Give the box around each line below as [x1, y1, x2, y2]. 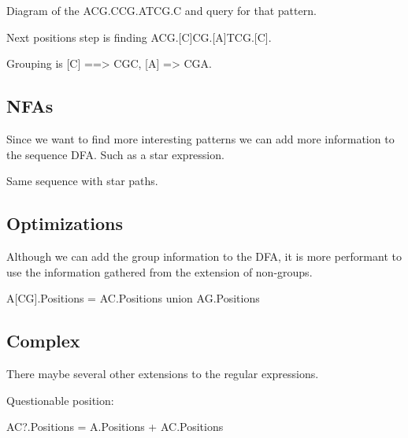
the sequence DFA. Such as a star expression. [6, 146, 224, 162]
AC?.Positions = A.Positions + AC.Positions [6, 418, 224, 435]
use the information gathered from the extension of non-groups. [6, 263, 313, 280]
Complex [6, 328, 80, 353]
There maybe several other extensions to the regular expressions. [6, 365, 319, 381]
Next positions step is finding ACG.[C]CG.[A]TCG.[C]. [6, 28, 272, 45]
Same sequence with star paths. [6, 173, 158, 189]
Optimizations [6, 211, 124, 236]
